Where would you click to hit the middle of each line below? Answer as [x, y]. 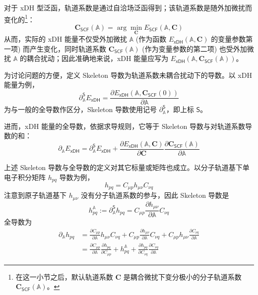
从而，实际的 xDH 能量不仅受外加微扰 [65, 39]
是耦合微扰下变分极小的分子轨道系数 [182, 276]
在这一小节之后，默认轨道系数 [64, 276]
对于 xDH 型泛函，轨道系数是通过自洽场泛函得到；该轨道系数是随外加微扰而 [128, 7]
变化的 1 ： [19, 18]
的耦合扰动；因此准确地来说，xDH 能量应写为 [94, 58]
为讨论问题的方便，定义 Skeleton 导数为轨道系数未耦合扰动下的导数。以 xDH [128, 75]
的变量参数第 [232, 39]
